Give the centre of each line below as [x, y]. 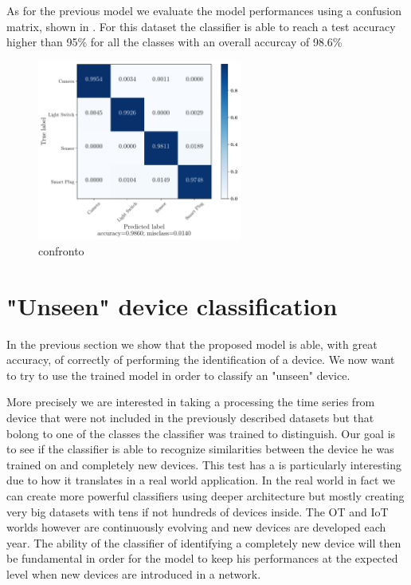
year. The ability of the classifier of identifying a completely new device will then [204, 542]
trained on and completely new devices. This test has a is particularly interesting [204, 464]
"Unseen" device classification [172, 305]
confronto [61, 250]
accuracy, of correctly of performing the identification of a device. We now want [201, 360]
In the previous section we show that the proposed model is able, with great [192, 344]
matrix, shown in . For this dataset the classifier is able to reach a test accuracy [201, 26]
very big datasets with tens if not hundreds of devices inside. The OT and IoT [198, 511]
